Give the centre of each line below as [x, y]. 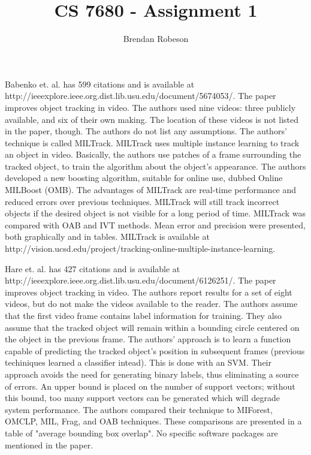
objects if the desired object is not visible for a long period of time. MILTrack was [155, 213]
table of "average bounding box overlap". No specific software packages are [141, 433]
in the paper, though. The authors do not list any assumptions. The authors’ [146, 131]
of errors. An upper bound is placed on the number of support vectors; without [150, 386]
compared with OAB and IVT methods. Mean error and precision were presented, [155, 225]
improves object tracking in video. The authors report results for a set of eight [149, 292]
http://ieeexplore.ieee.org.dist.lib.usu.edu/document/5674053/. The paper [141, 96]
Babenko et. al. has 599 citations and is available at [100, 84]
